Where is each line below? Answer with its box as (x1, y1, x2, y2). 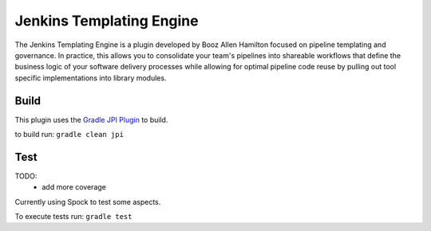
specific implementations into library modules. (14, 72, 167, 83)
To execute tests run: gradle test (14, 212, 132, 221)
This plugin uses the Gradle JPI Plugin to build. (14, 115, 168, 124)
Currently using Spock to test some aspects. (14, 197, 161, 206)
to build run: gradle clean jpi (14, 130, 124, 139)
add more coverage (42, 182, 107, 192)
